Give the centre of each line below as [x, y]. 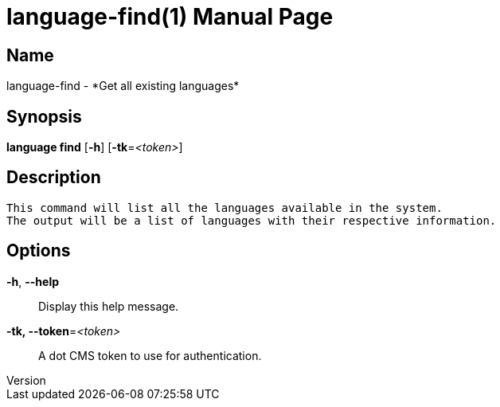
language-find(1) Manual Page [170, 17]
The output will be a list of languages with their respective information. [252, 220]
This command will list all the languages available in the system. [225, 207]
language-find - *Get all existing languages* [123, 86]
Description [54, 178]
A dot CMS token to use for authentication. [150, 355]
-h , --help [33, 281]
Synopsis [44, 116]
